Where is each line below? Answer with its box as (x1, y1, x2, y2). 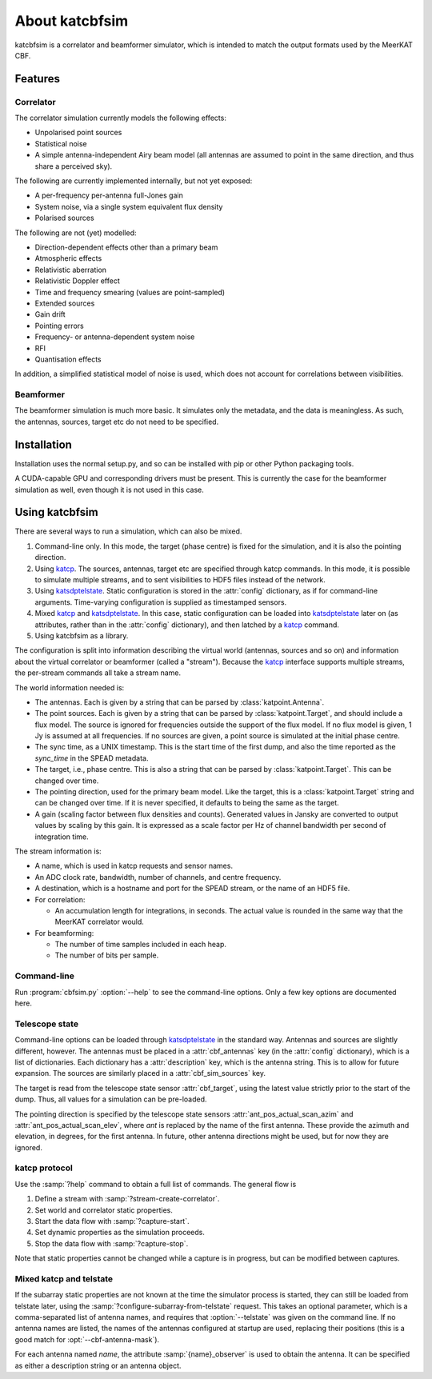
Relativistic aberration (34, 265, 107, 274)
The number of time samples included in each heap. (54, 940, 227, 949)
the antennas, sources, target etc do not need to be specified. (14, 417, 219, 426)
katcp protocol (14, 1162, 74, 1173)
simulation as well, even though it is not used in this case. (14, 485, 204, 494)
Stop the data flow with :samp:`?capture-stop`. (34, 1238, 189, 1248)
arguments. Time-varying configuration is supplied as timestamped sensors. (34, 597, 287, 607)
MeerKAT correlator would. (54, 917, 144, 927)
